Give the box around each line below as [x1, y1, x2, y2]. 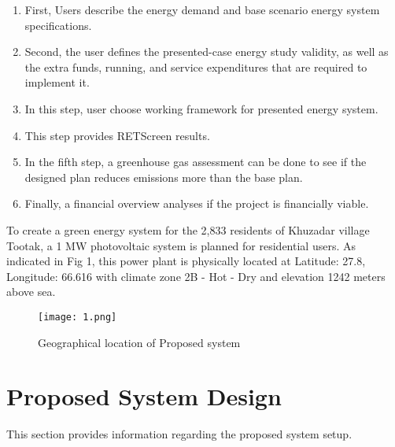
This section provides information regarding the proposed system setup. [6, 426, 353, 442]
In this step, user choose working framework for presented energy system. [24, 100, 378, 116]
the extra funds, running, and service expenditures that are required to [24, 58, 367, 75]
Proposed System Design [6, 380, 282, 412]
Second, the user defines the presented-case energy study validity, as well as [24, 43, 389, 60]
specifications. [24, 17, 92, 33]
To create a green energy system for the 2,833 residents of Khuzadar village [6, 221, 370, 238]
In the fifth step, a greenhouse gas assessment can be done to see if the [24, 153, 367, 170]
